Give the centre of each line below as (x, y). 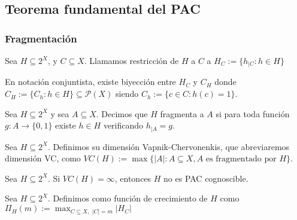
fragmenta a (182, 113)
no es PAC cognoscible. (206, 178)
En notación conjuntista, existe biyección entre (90, 82)
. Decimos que (122, 113)
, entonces (133, 178)
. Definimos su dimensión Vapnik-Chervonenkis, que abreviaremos (169, 146)
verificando (123, 125)
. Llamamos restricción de (131, 60)
